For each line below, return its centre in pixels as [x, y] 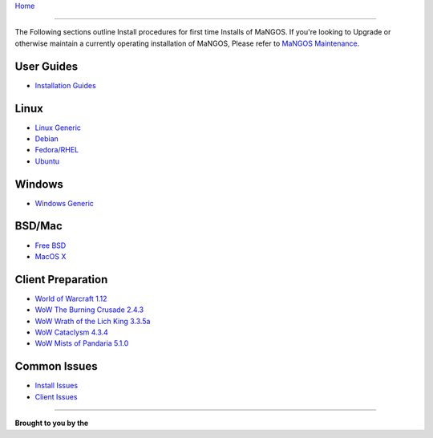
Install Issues [57, 386]
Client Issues [56, 396]
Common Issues [56, 366]
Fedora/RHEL [57, 150]
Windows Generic [64, 203]
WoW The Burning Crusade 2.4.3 [89, 310]
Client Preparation [61, 280]
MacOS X [51, 256]
